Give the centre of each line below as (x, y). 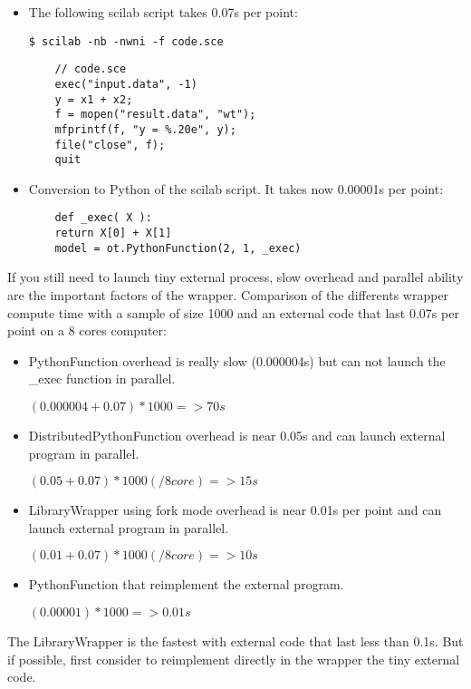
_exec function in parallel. (102, 378)
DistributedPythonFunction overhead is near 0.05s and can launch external (237, 435)
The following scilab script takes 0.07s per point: (163, 12)
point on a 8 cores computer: (87, 330)
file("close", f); (110, 145)
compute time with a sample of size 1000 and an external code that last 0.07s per (233, 312)
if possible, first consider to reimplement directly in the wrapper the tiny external (234, 659)
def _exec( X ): (103, 218)
